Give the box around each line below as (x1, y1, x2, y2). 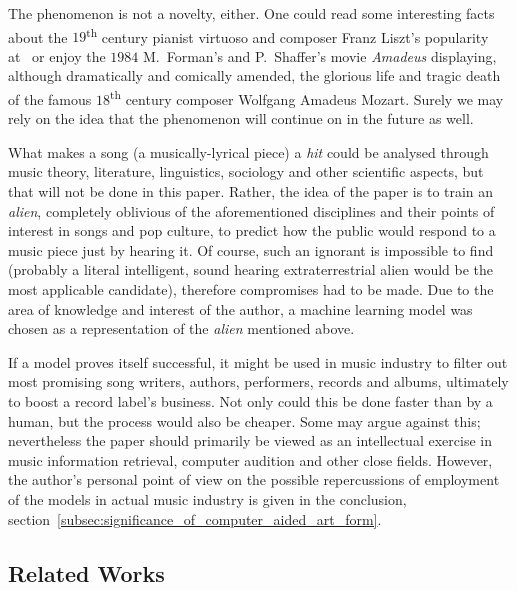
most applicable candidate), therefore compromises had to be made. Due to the (8, 279, 494, 300)
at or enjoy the (8, 45, 106, 66)
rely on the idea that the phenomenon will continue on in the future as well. (8, 108, 474, 129)
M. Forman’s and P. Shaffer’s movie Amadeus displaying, (142, 45, 497, 66)
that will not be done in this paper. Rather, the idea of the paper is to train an (8, 181, 494, 202)
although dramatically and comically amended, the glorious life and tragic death (8, 65, 501, 86)
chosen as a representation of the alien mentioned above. (8, 318, 355, 339)
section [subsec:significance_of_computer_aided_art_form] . (8, 508, 382, 529)
